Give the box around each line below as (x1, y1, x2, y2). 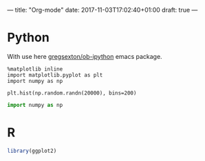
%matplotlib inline (7, 65, 63, 73)
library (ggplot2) (7, 147, 57, 154)
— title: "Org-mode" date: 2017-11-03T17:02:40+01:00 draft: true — (7, 6, 198, 14)
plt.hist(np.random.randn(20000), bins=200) (7, 89, 137, 97)
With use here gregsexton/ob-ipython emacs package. (7, 52, 163, 60)
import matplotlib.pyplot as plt (7, 71, 103, 78)
